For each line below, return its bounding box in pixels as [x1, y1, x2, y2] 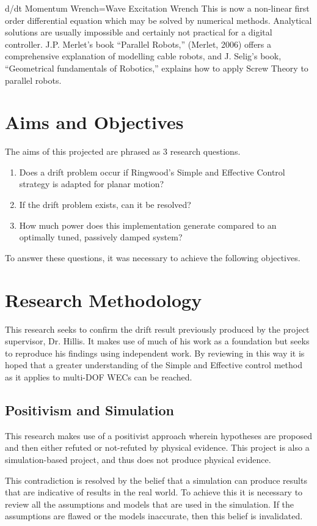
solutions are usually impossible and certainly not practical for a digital [5, 26, 272, 39]
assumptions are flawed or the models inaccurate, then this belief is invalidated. [5, 509, 303, 522]
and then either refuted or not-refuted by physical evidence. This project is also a [5, 441, 310, 454]
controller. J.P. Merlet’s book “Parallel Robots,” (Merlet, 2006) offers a [5, 37, 272, 50]
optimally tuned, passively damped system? [19, 231, 183, 243]
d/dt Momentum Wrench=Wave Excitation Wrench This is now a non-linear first [5, 2, 310, 14]
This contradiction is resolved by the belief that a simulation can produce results [5, 473, 307, 486]
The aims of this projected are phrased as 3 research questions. [5, 145, 241, 158]
